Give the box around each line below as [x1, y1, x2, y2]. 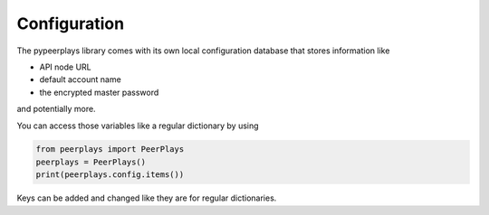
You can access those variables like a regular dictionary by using [16, 120, 259, 131]
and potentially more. [16, 104, 96, 115]
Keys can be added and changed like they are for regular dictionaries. [16, 192, 277, 203]
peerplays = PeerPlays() [35, 156, 147, 167]
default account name [39, 74, 121, 85]
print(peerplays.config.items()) [35, 170, 185, 180]
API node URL [39, 61, 91, 72]
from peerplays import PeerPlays [35, 145, 185, 154]
